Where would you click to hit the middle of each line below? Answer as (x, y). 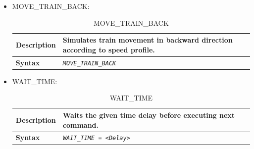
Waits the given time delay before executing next (149, 115)
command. (81, 124)
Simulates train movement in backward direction (148, 40)
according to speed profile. (109, 49)
